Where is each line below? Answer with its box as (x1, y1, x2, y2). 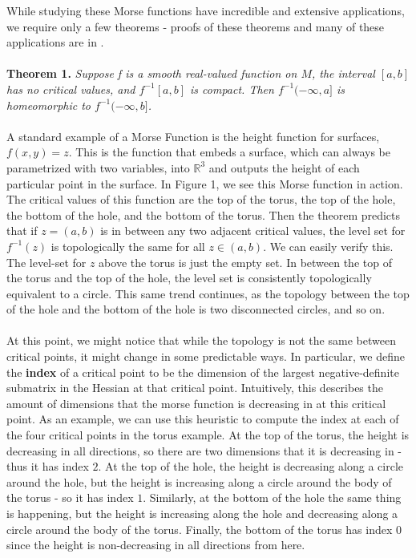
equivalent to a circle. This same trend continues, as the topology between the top (6, 285, 410, 301)
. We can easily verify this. (263, 237, 394, 254)
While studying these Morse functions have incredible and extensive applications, (6, 2, 405, 18)
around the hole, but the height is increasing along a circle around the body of (6, 473, 392, 490)
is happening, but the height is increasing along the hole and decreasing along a (6, 505, 398, 521)
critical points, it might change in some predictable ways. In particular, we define (6, 348, 405, 365)
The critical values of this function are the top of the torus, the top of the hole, (6, 191, 396, 208)
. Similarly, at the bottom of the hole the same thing (143, 489, 402, 506)
